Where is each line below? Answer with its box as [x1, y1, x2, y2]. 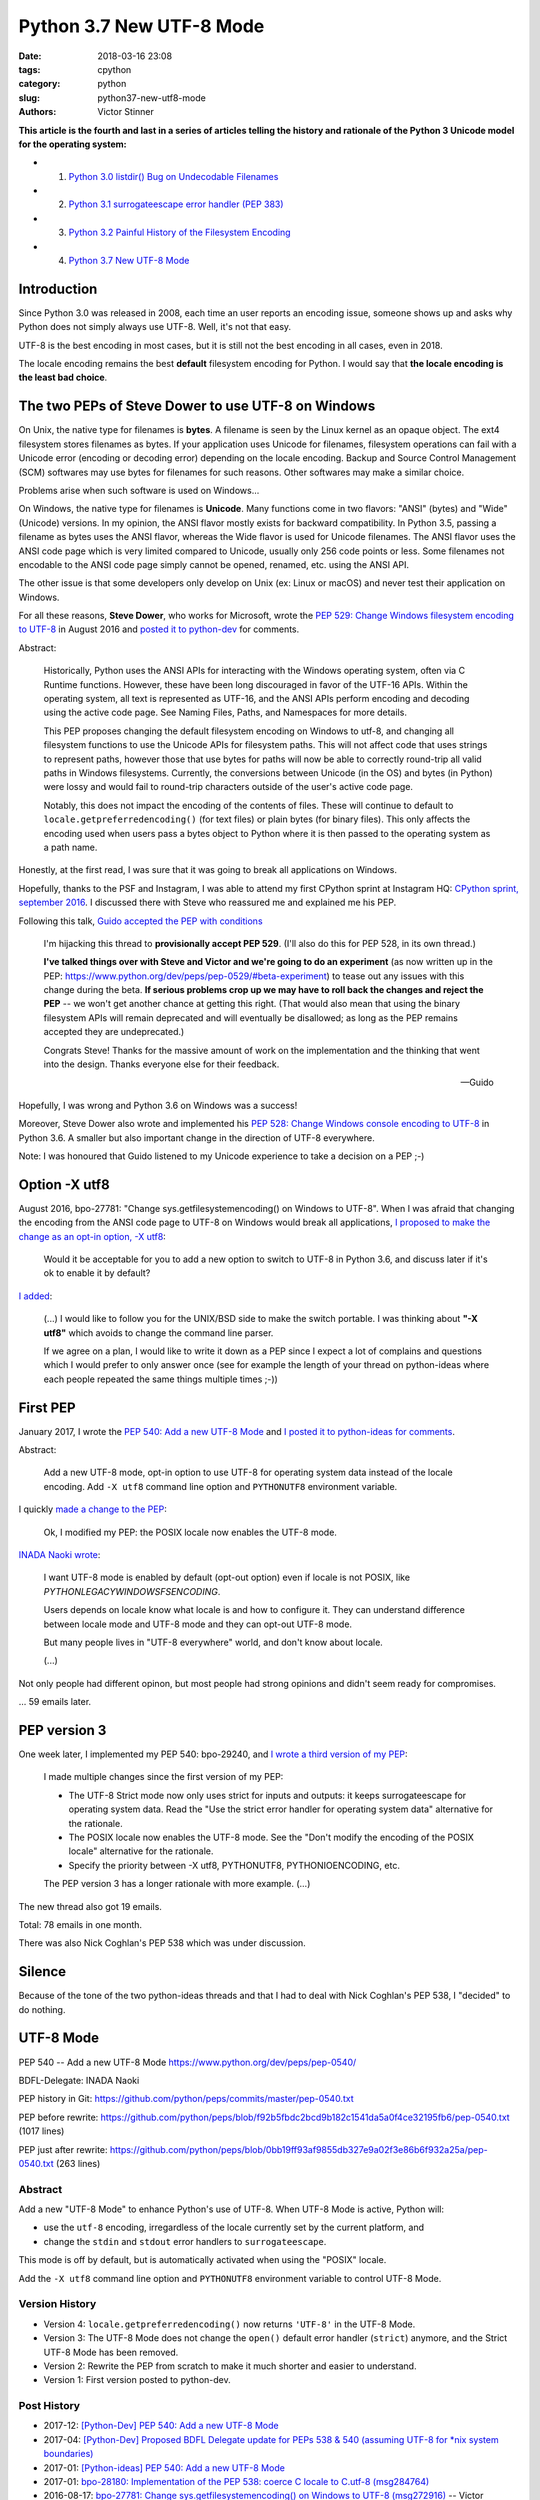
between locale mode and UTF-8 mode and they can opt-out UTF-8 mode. [43, 1618, 353, 1630]
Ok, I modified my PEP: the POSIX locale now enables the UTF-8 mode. [43, 1526, 337, 1538]
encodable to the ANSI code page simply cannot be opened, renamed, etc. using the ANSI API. [18, 558, 410, 570]
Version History [18, 2297, 97, 2311]
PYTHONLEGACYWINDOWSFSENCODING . [43, 1585, 221, 1597]
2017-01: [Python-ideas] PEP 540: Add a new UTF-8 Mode [43, 2461, 285, 2474]
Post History [18, 2399, 80, 2413]
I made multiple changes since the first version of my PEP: [43, 1771, 284, 1783]
